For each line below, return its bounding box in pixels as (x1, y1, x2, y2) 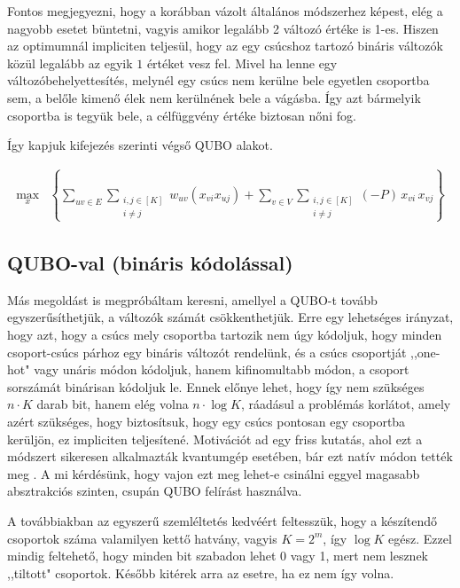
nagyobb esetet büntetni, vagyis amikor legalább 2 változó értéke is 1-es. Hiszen (7, 19, 439, 37)
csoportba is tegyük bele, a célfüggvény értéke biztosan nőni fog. (7, 106, 356, 124)
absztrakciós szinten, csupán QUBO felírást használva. (7, 482, 302, 500)
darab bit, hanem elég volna (36, 395, 189, 413)
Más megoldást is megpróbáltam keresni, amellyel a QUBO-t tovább (7, 290, 378, 309)
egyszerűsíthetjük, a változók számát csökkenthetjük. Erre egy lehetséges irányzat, (7, 308, 454, 326)
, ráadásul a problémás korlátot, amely (240, 395, 451, 413)
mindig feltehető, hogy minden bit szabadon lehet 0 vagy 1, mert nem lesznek (7, 546, 429, 565)
